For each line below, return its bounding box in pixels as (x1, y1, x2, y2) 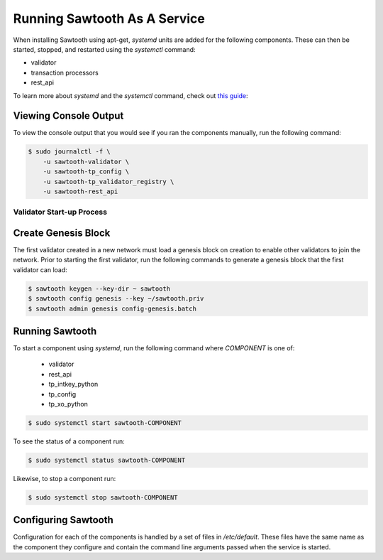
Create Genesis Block (13, 227, 111, 239)
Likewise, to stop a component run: (13, 474, 116, 483)
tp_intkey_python (48, 380, 99, 389)
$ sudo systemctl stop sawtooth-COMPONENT (28, 493, 178, 501)
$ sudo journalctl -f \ (28, 148, 111, 156)
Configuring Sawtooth (13, 514, 113, 526)
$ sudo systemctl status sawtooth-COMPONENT (28, 456, 186, 464)
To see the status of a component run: (13, 437, 125, 446)
